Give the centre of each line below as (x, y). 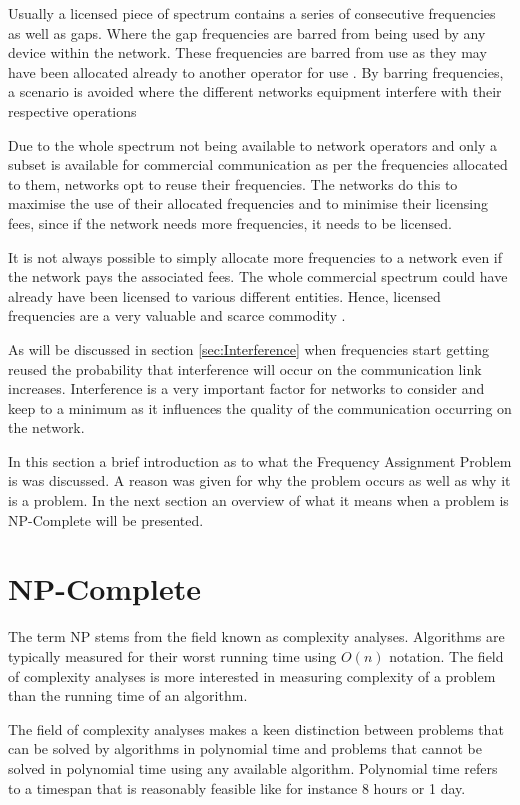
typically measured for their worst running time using (172, 655)
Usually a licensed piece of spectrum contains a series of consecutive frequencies (252, 13)
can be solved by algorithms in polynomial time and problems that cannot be (245, 748)
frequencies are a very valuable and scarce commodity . (177, 315)
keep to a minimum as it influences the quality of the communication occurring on (260, 407)
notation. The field (446, 655)
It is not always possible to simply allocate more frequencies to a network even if (255, 256)
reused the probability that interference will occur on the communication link (245, 368)
